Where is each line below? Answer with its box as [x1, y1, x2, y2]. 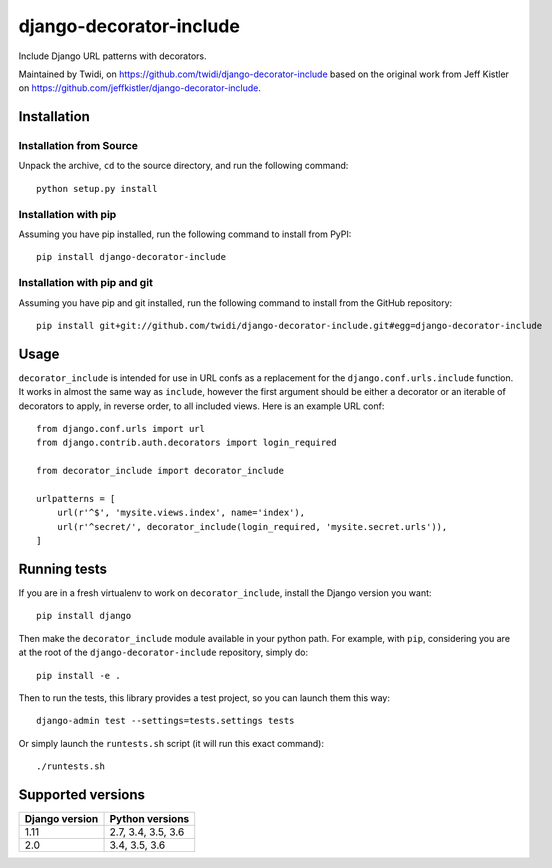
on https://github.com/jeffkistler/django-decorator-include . [18, 82, 262, 94]
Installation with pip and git [18, 276, 154, 290]
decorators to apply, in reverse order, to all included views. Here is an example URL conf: [18, 400, 385, 412]
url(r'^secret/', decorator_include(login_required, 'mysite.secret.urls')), [56, 521, 448, 532]
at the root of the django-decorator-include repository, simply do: [18, 646, 309, 659]
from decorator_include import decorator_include [36, 465, 285, 477]
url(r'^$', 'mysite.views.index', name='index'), [56, 507, 305, 519]
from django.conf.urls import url [36, 423, 205, 435]
